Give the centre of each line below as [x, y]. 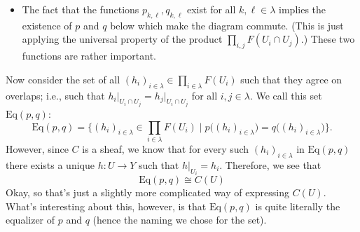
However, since [37, 148]
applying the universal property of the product [122, 39]
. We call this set [286, 95]
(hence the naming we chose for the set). [180, 220]
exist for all [212, 9]
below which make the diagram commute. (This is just [227, 25]
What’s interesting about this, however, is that [106, 206]
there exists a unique [50, 164]
